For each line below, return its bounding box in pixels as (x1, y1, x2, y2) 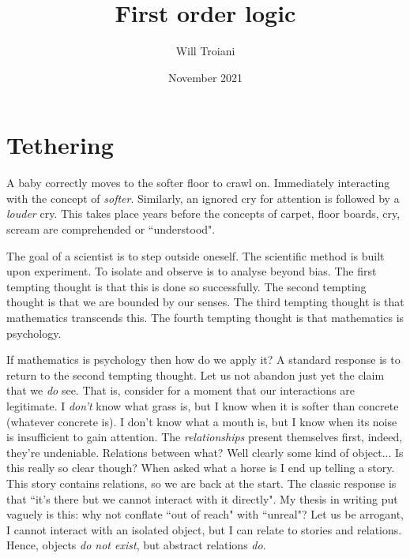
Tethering (6, 129, 114, 161)
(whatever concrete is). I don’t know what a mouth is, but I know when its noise (6, 413, 397, 429)
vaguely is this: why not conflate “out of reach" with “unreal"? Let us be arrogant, (6, 506, 404, 522)
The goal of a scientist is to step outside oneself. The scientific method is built (6, 247, 385, 264)
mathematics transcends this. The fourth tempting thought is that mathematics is (6, 309, 404, 325)
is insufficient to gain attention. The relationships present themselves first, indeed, (6, 429, 403, 445)
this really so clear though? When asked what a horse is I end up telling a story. (6, 459, 395, 476)
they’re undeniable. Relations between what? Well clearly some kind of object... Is (6, 444, 404, 460)
